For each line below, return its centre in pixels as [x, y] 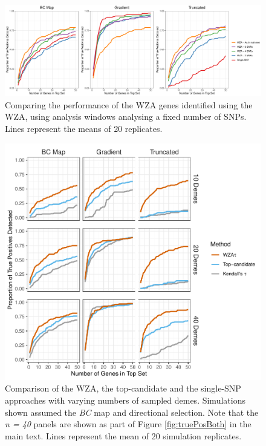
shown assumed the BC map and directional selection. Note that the [132, 412]
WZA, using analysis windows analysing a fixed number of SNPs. [126, 116]
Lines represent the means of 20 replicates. [84, 128]
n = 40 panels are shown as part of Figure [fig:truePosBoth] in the [128, 424]
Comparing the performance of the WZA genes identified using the [129, 104]
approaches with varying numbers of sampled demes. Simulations [125, 400]
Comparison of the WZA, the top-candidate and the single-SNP [123, 388]
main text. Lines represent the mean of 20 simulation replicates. [123, 435]
